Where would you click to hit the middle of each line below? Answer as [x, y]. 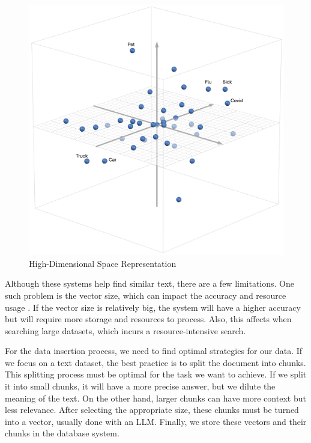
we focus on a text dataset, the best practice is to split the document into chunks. [155, 362]
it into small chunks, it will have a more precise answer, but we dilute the [140, 386]
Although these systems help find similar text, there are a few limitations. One [150, 283]
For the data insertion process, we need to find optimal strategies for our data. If [154, 351]
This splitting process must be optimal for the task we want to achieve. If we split [156, 374]
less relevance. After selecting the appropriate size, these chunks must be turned [152, 410]
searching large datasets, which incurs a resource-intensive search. [125, 330]
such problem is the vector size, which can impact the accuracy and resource [146, 295]
